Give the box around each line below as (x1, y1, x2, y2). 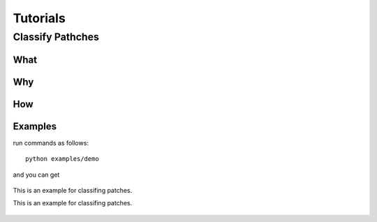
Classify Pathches (13, 31, 99, 43)
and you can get (13, 171, 60, 179)
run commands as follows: (13, 138, 89, 147)
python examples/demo (25, 155, 99, 163)
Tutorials (13, 10, 66, 26)
